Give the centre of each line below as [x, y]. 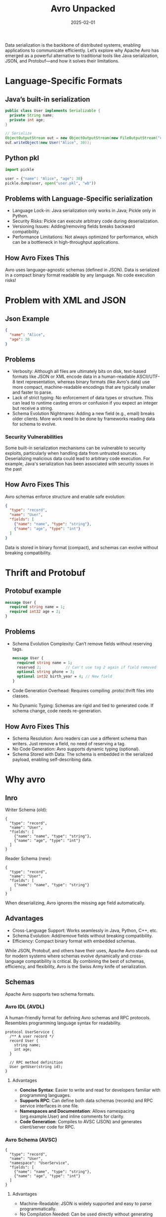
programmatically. [38, 1209]
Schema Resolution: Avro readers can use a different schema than [80, 738]
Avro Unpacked [83, 9]
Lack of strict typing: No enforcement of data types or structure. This [83, 398]
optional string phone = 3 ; [46, 672]
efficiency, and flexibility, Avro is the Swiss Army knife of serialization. [76, 966]
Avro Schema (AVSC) [31, 1140]
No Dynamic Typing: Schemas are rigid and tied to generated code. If [83, 706]
